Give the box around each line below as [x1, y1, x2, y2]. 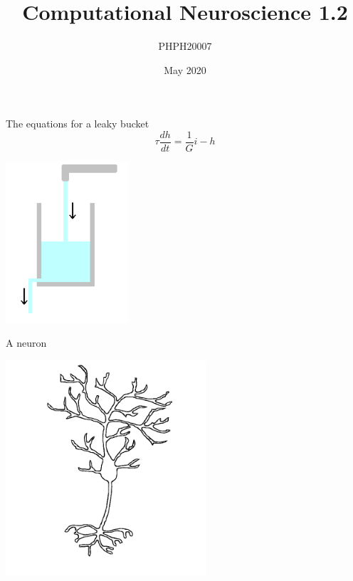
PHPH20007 [158, 38, 212, 53]
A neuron [6, 335, 47, 350]
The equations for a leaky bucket [6, 116, 149, 131]
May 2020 [164, 62, 206, 77]
